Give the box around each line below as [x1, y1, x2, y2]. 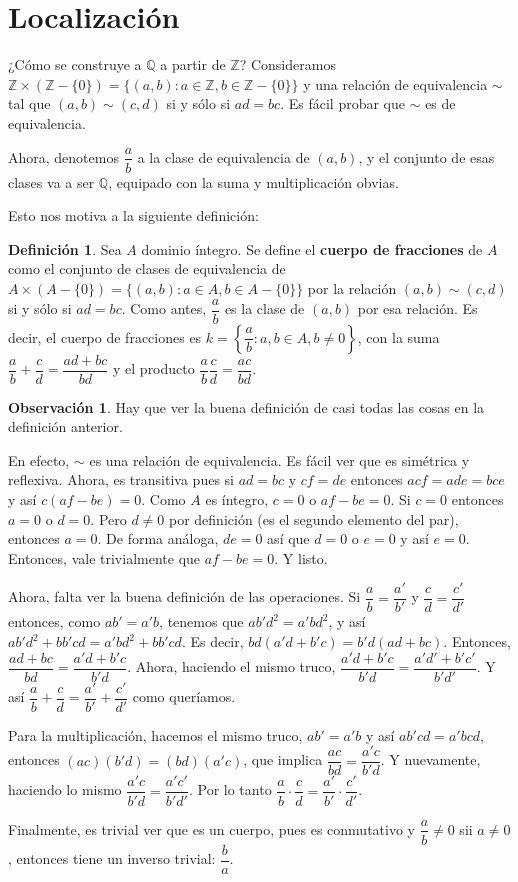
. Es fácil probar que [280, 93, 405, 114]
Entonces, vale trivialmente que [8, 547, 201, 568]
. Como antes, [121, 298, 207, 318]
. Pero [90, 508, 127, 529]
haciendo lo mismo [8, 779, 122, 800]
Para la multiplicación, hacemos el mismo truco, [8, 724, 303, 745]
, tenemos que [159, 611, 244, 632]
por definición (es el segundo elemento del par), [168, 508, 459, 529]
